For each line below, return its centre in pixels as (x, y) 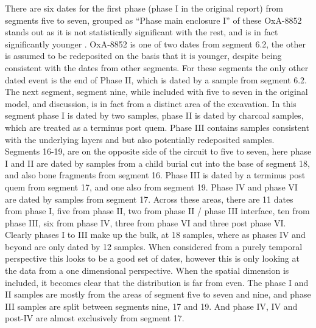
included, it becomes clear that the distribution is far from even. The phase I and (157, 282)
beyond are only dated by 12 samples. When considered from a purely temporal (154, 246)
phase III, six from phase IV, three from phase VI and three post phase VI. (146, 222)
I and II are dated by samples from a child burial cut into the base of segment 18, (157, 163)
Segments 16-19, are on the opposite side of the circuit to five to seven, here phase (158, 151)
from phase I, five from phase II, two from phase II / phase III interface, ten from (157, 211)
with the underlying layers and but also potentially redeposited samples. (140, 139)
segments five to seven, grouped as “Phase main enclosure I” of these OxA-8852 (153, 20)
